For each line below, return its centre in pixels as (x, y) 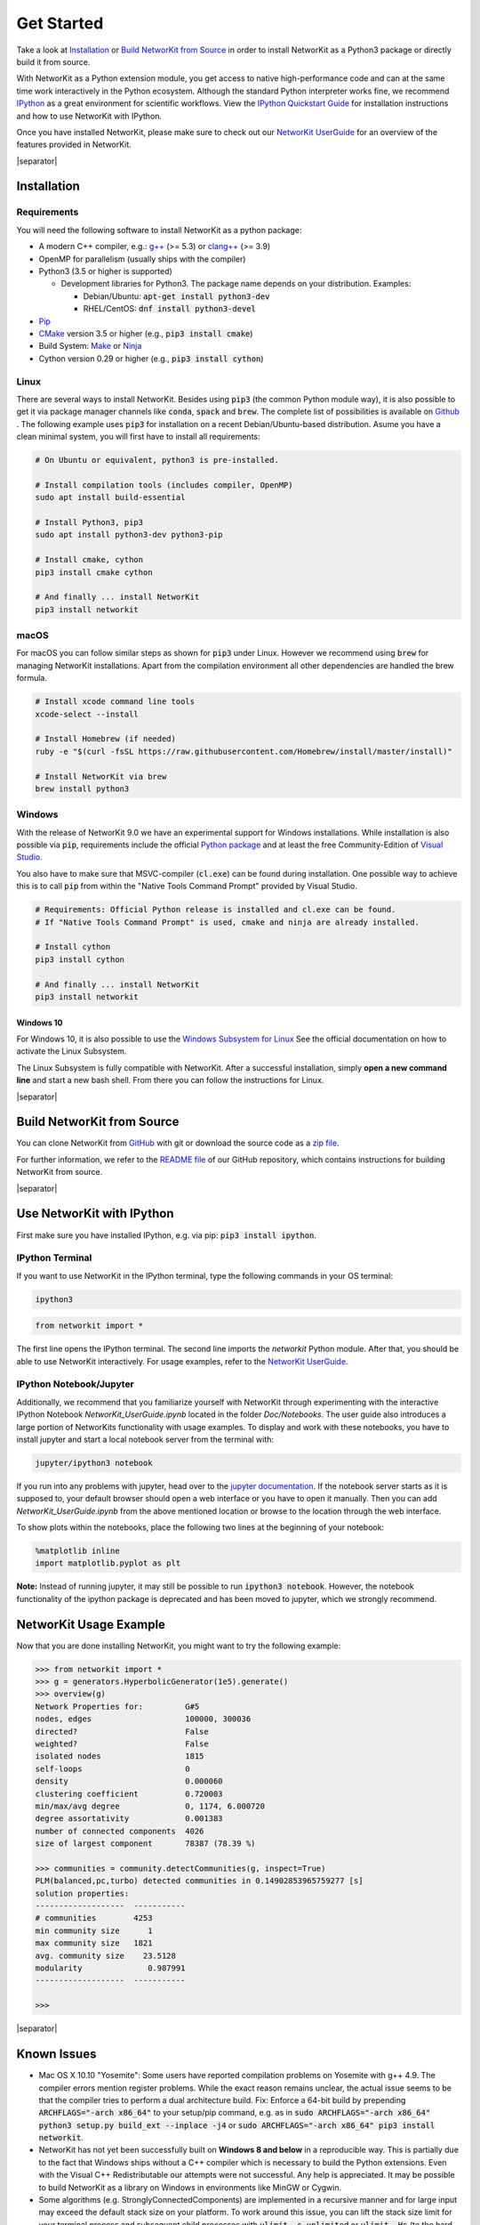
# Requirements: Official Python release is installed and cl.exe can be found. (216, 910)
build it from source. (53, 61)
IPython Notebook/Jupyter (76, 1384)
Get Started (60, 23)
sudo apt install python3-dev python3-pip (129, 535)
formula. (32, 678)
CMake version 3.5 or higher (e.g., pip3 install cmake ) (146, 333)
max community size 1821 (94, 1943)
